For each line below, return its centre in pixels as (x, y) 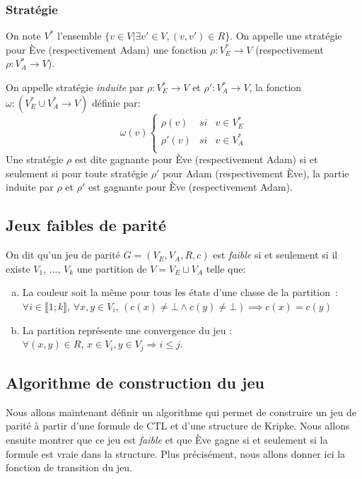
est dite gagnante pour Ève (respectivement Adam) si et (196, 159)
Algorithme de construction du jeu (135, 382)
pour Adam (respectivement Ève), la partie (256, 173)
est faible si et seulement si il (275, 255)
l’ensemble (79, 36)
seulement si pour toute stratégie (77, 173)
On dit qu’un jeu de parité (63, 255)
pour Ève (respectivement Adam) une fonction (106, 49)
